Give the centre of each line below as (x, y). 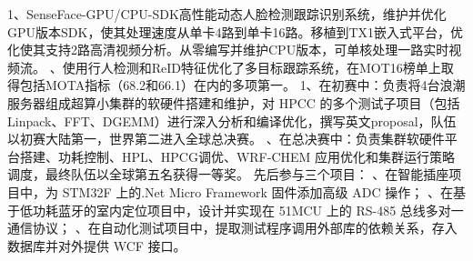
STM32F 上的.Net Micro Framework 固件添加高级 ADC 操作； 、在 (257, 191)
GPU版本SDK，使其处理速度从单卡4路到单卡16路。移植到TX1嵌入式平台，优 (236, 31)
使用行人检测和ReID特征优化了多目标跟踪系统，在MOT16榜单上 (252, 67)
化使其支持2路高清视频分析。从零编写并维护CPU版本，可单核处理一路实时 (228, 50)
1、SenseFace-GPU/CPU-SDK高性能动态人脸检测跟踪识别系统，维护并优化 (227, 14)
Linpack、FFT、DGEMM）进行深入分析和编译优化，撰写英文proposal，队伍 (232, 120)
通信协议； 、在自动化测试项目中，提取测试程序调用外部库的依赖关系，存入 (232, 228)
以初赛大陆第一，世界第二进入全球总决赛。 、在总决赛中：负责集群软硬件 (226, 139)
